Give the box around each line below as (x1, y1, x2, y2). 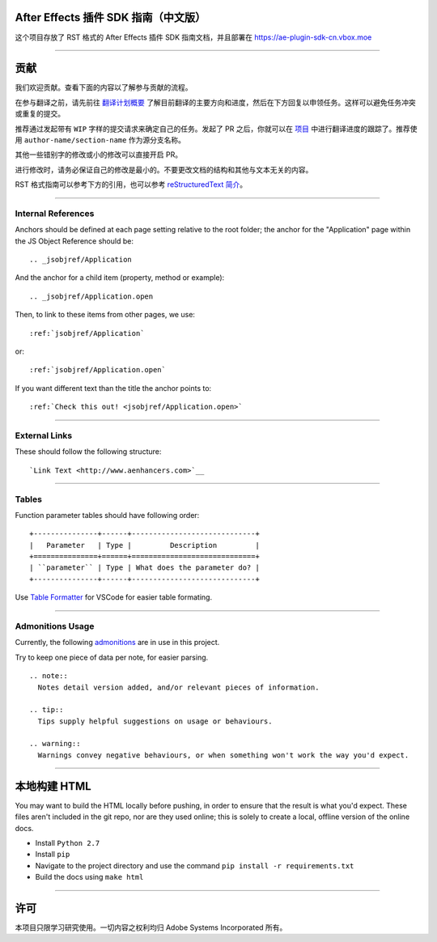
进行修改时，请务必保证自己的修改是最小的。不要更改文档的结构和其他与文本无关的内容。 (15, 164, 313, 174)
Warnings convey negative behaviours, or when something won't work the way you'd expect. (37, 750, 409, 760)
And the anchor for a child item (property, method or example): (15, 273, 225, 282)
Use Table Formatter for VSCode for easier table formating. (15, 592, 213, 602)
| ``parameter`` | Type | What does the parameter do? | (29, 563, 261, 572)
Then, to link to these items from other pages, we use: (15, 310, 196, 320)
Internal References (15, 207, 95, 219)
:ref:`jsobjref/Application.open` (29, 365, 166, 375)
